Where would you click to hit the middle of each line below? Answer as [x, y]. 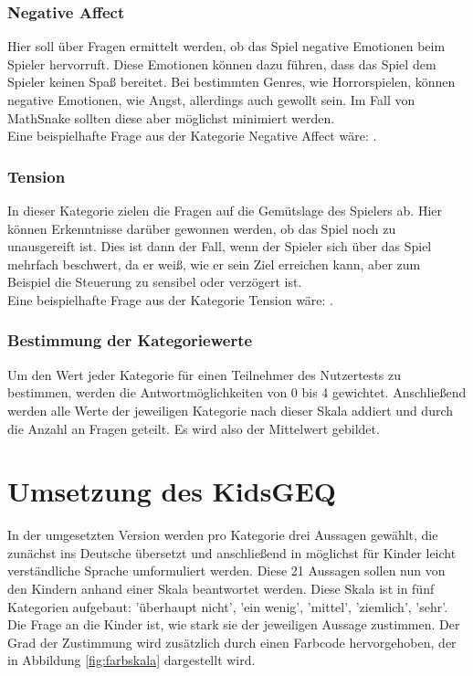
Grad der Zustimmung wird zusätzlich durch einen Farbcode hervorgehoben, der [232, 642]
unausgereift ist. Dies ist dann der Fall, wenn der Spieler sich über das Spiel [220, 246]
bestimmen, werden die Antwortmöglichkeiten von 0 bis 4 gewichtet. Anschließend [237, 392]
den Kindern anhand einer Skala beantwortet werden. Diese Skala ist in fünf [221, 589]
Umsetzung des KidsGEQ [172, 491]
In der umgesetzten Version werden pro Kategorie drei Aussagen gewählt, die [223, 535]
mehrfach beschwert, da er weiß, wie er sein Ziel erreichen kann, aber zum [214, 264]
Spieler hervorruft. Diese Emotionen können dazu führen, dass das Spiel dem [222, 63]
